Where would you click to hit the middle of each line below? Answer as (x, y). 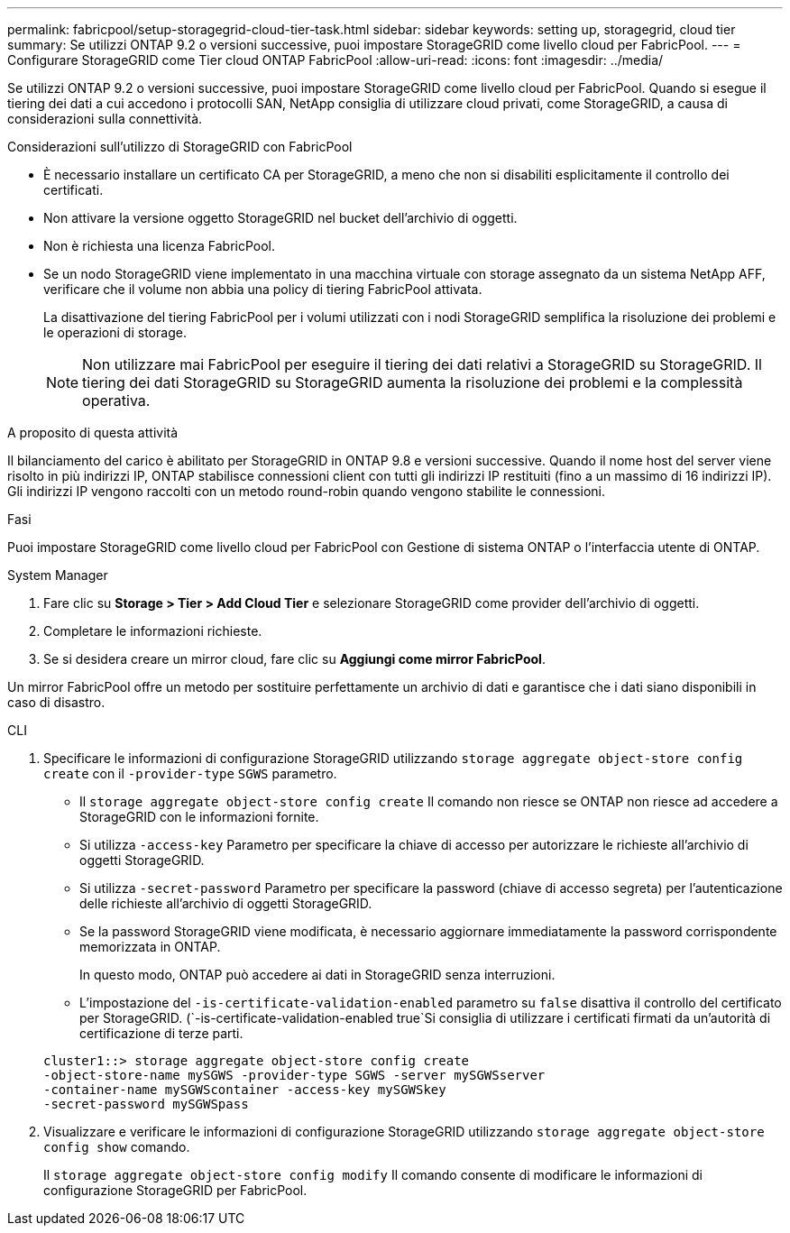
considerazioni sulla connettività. (105, 119)
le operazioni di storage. (115, 332)
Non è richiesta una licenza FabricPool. (160, 246)
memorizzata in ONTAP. (150, 947)
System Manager (58, 575)
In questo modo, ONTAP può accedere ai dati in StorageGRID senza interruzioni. (317, 975)
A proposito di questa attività (93, 432)
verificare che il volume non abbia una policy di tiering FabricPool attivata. (263, 289)
